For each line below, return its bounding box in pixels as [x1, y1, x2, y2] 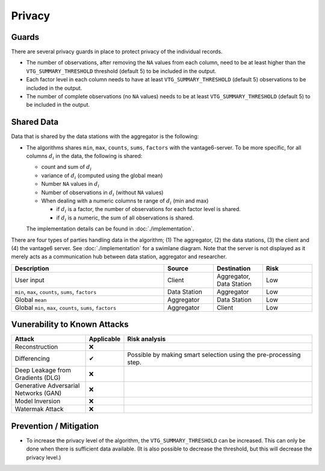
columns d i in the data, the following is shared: [26, 153, 143, 161]
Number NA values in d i [41, 180, 100, 189]
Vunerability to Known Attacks [11, 320, 129, 330]
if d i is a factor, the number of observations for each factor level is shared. [56, 206, 241, 214]
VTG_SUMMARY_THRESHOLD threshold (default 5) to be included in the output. [26, 67, 217, 75]
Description [14, 264, 49, 273]
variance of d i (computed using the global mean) [41, 172, 163, 180]
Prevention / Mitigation [11, 421, 99, 431]
